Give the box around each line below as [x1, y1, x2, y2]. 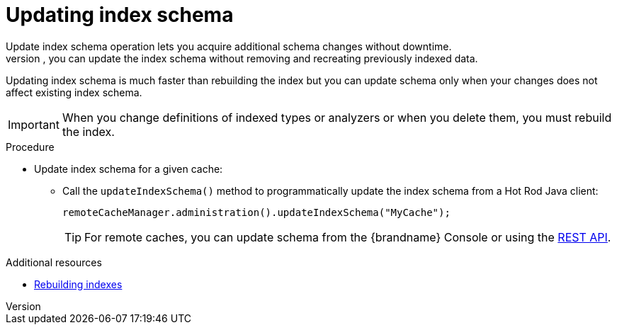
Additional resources [6, 256, 102, 268]
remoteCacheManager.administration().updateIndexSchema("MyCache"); [62, 206, 451, 218]
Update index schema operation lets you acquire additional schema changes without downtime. [6, 40, 452, 52]
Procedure [6, 140, 55, 153]
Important [8, 117, 60, 132]
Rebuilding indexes [34, 278, 123, 290]
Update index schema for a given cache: [34, 162, 223, 175]
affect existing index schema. [6, 86, 142, 98]
